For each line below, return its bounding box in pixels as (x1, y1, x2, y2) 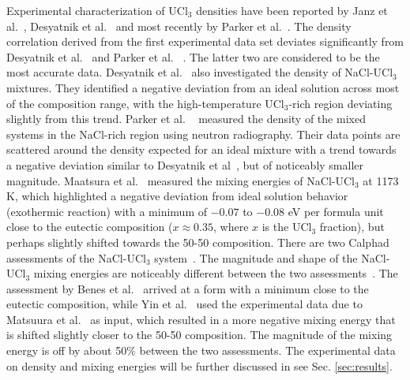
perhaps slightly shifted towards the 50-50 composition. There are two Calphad (6, 233, 389, 250)
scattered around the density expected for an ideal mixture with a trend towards (6, 141, 397, 158)
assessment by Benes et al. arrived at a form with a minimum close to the (6, 280, 369, 296)
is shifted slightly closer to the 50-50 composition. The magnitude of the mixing (6, 326, 393, 343)
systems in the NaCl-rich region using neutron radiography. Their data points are (6, 125, 401, 142)
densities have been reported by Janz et (196, 2, 388, 18)
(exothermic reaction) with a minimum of (6, 203, 208, 219)
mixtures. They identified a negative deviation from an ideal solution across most (6, 79, 400, 95)
